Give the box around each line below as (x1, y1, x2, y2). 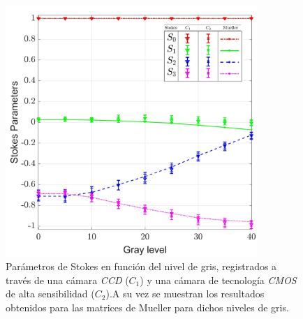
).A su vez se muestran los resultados (105, 286, 265, 301)
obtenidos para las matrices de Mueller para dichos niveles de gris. (6, 300, 289, 315)
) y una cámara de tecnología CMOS (140, 272, 297, 287)
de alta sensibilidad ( (6, 286, 95, 301)
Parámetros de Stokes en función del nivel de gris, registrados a (6, 259, 277, 274)
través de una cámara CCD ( (6, 272, 129, 287)
